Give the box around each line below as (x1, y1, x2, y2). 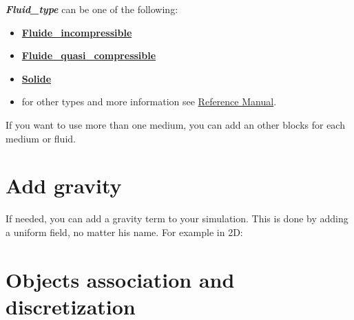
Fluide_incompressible (21, 25, 132, 39)
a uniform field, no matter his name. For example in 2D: (6, 224, 243, 239)
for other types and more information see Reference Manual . (21, 94, 277, 109)
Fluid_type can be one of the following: (6, 2, 178, 16)
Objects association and (6, 265, 235, 293)
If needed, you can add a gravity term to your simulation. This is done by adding (6, 211, 348, 226)
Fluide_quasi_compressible (21, 48, 156, 63)
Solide (21, 71, 52, 85)
